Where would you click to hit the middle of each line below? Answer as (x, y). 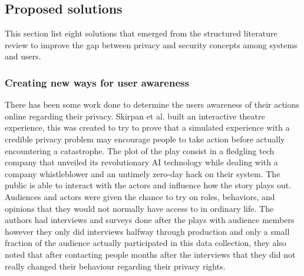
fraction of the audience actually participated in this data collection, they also (146, 243)
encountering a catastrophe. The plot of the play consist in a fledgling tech (140, 150)
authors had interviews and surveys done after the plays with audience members (150, 220)
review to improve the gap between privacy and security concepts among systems (151, 44)
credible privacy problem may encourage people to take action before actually (145, 139)
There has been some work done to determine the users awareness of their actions (152, 104)
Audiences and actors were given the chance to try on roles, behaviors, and (140, 196)
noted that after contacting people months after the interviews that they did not (150, 254)
